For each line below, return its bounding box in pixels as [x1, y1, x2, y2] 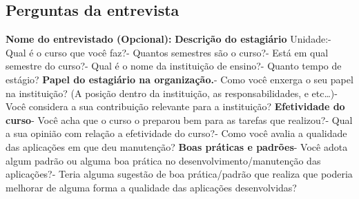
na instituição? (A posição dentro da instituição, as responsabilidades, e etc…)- [6, 85, 338, 100]
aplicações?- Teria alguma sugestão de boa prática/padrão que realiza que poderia [6, 167, 353, 181]
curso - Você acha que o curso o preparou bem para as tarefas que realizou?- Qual [6, 112, 353, 127]
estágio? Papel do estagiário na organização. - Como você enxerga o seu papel [6, 72, 353, 86]
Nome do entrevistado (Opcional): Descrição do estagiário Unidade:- [6, 32, 331, 46]
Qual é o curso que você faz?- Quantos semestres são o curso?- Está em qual [6, 45, 329, 59]
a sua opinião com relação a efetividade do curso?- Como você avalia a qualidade [6, 126, 347, 140]
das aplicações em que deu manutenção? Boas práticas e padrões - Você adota [6, 139, 348, 154]
